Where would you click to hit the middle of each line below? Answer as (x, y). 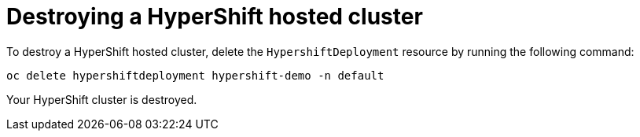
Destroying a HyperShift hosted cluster (215, 17)
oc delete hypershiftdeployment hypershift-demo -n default (195, 75)
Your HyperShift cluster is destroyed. (102, 99)
